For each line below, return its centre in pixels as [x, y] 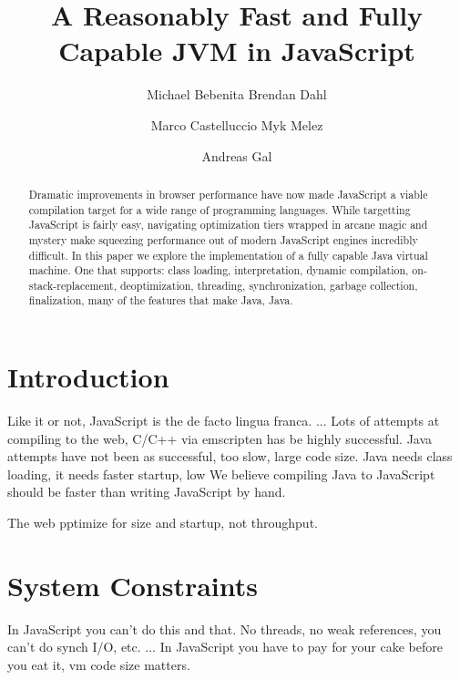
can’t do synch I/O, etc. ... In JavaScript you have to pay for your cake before [225, 647]
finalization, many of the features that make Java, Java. [161, 300]
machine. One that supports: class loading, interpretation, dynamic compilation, [219, 270]
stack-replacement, [72, 285]
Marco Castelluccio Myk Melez [237, 124]
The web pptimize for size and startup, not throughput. [163, 523]
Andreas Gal [237, 155]
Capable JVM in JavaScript [237, 51]
